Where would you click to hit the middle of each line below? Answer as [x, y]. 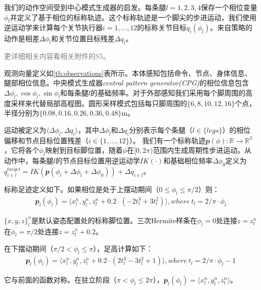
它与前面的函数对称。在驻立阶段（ [60, 280]
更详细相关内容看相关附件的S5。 [57, 56]
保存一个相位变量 [229, 7]
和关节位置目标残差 [83, 38]
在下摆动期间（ [29, 249]
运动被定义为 [25, 129]
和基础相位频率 [188, 161]
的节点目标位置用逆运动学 [98, 161]
